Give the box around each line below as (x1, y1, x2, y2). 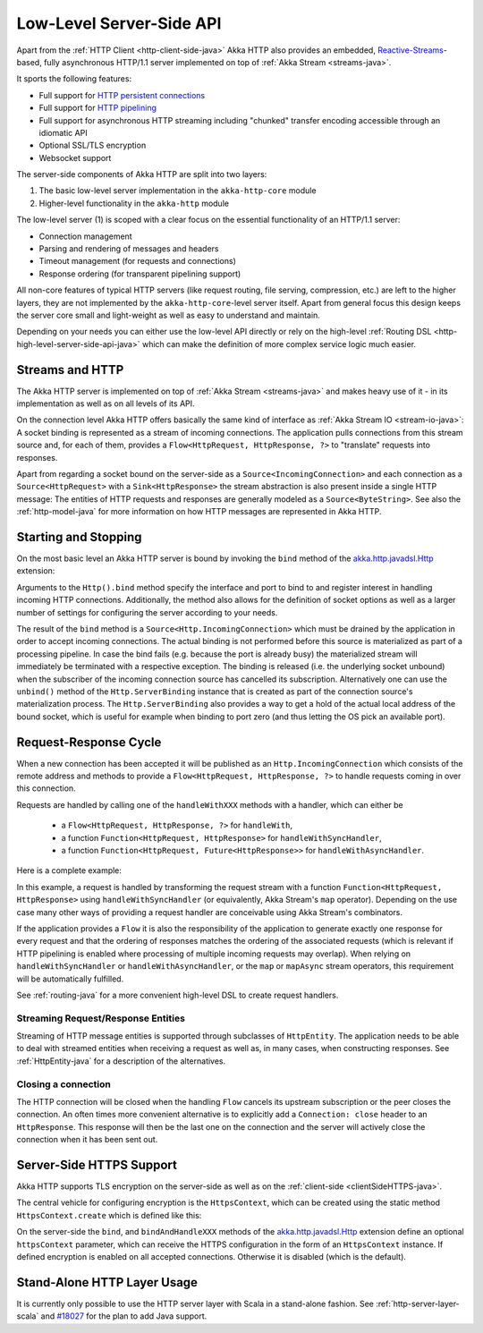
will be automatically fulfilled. (16, 973, 124, 984)
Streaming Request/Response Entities (16, 1012, 185, 1024)
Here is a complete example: (16, 865, 123, 876)
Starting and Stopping (16, 529, 142, 545)
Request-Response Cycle (16, 734, 162, 750)
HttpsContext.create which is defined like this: (16, 1210, 202, 1220)
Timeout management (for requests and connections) (38, 256, 236, 267)
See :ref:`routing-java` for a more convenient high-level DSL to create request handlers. (16, 989, 339, 1000)
